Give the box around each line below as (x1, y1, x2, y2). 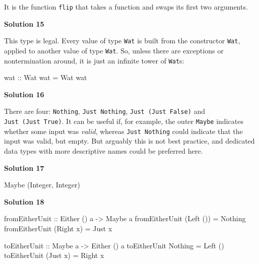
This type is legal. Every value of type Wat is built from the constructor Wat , (4, 35, 240, 46)
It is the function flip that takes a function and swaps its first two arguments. (4, 2, 248, 12)
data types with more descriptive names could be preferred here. (4, 145, 203, 156)
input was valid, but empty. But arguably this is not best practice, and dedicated (4, 136, 255, 146)
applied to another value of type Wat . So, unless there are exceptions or (4, 45, 224, 55)
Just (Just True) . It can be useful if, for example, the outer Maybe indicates (4, 116, 243, 126)
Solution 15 (4, 18, 44, 29)
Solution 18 (4, 196, 44, 207)
